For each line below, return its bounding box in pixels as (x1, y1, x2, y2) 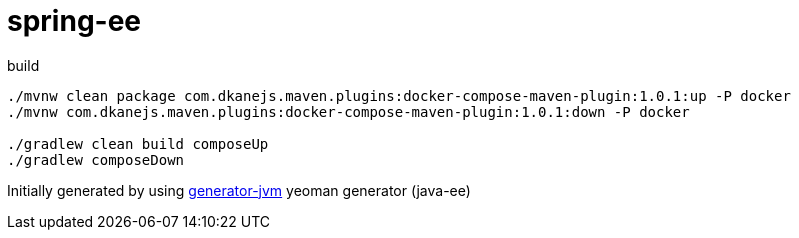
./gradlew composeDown (7, 151, 185, 168)
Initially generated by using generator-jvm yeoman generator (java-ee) (7, 181, 471, 199)
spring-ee (7, 4, 142, 38)
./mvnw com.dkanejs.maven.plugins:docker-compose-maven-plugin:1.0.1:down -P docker (7, 103, 690, 120)
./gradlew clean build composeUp (7, 135, 269, 152)
